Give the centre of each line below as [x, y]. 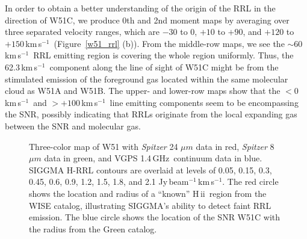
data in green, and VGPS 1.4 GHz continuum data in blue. [153, 158]
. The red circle [250, 182]
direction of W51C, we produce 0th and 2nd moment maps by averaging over [147, 20]
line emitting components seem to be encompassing [204, 102]
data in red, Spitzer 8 [235, 146]
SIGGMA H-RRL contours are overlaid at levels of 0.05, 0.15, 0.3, [150, 169]
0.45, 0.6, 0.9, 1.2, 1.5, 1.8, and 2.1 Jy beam [109, 182]
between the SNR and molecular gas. [73, 126]
